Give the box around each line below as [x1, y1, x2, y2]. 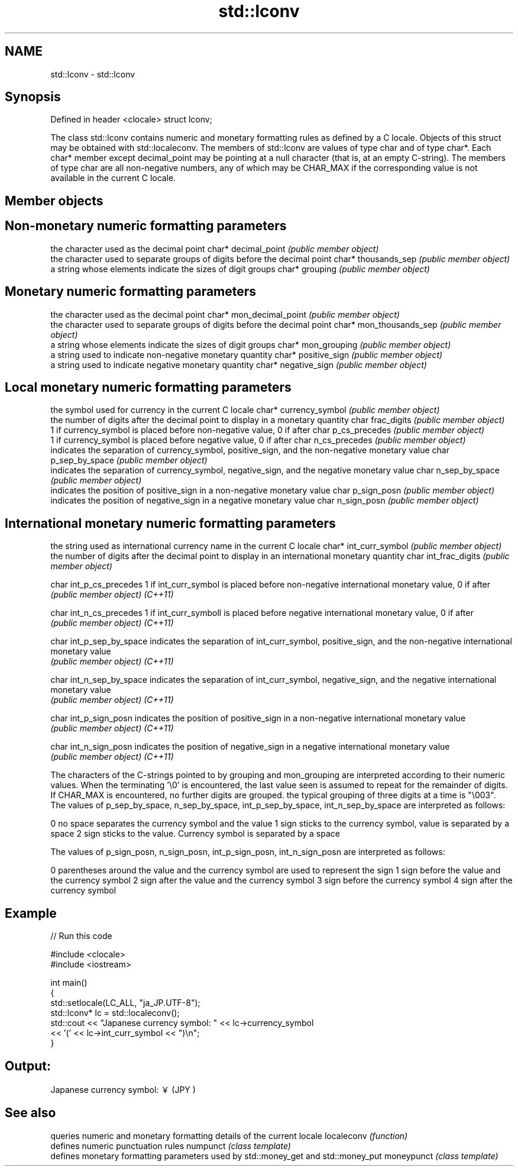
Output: [5, 1058, 51, 1073]
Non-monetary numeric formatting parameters [5, 218, 287, 234]
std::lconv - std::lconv [50, 69, 135, 79]
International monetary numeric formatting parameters [5, 515, 336, 531]
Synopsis [5, 89, 61, 105]
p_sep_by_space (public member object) [50, 455, 208, 466]
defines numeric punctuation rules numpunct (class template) [50, 1140, 291, 1151]
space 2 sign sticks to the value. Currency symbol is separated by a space [50, 828, 340, 839]
